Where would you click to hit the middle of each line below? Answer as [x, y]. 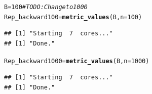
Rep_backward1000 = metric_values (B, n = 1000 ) [77, 61]
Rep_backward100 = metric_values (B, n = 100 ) [73, 17]
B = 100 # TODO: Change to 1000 [46, 7]
